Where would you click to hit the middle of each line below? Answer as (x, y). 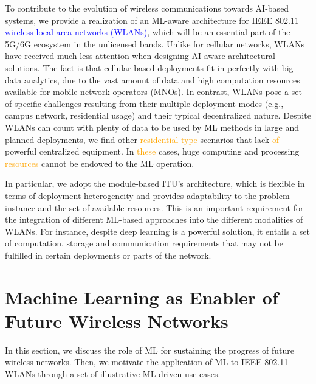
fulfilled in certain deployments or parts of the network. (108, 255)
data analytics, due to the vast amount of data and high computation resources (153, 79)
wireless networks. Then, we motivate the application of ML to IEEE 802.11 (147, 362)
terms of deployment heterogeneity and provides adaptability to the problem (147, 195)
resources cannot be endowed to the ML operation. (100, 163)
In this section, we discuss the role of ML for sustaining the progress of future (149, 350)
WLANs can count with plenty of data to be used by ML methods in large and (152, 127)
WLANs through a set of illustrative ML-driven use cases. (113, 373)
